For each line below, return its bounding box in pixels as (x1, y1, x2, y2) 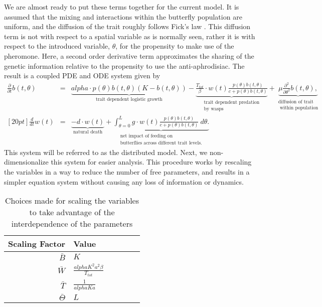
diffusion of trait (278, 99, 313, 104)
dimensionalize (4, 157, 49, 167)
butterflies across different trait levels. (120, 140, 202, 146)
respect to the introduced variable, (4, 41, 110, 51)
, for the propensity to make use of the (115, 41, 234, 51)
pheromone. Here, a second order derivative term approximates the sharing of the (4, 50, 254, 61)
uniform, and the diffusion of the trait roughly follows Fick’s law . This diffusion (4, 21, 251, 32)
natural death (73, 129, 103, 135)
